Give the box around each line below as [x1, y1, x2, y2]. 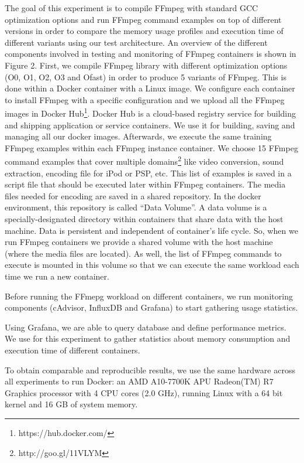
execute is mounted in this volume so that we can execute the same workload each [5, 258, 299, 271]
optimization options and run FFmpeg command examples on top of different [5, 13, 282, 25]
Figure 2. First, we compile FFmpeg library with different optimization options [5, 59, 288, 71]
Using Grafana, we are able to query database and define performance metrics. [5, 321, 286, 333]
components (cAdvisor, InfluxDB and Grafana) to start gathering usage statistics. [5, 301, 298, 314]
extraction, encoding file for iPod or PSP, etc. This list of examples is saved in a [5, 166, 292, 179]
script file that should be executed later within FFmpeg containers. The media [5, 178, 286, 190]
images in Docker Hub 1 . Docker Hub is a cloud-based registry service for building [5, 105, 296, 119]
